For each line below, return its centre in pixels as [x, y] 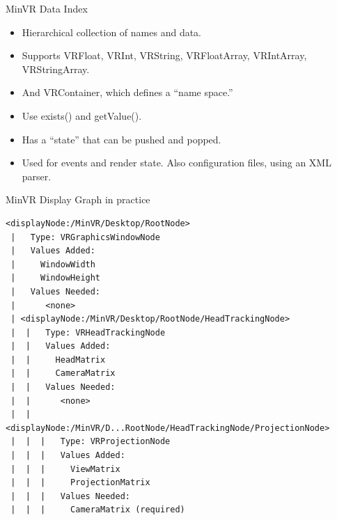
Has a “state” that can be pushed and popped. [122, 139]
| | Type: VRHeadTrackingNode [88, 332]
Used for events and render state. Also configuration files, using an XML [177, 163]
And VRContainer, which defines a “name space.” [127, 92]
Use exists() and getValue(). [82, 115]
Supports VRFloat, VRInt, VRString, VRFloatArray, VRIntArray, [164, 55]
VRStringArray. [56, 69]
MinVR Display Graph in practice [78, 199]
